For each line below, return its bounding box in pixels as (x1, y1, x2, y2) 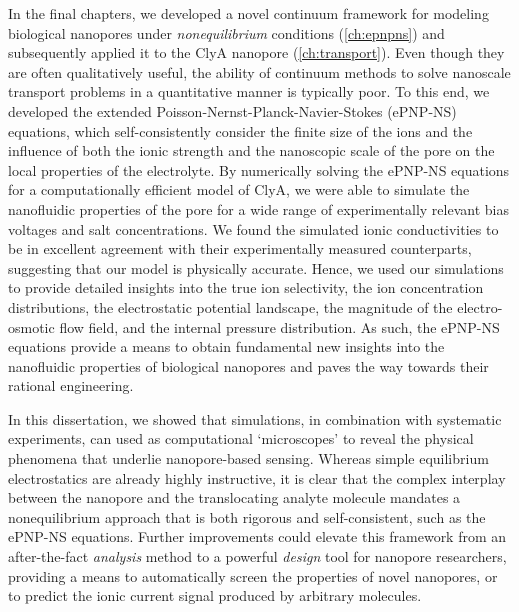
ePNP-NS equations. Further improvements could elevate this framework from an (8, 526, 507, 547)
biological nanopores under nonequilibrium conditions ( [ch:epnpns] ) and (8, 22, 445, 43)
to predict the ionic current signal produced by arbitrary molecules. (8, 585, 422, 606)
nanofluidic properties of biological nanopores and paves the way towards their (8, 355, 489, 376)
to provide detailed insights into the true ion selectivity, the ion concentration (8, 277, 484, 298)
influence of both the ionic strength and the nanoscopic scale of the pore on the (8, 140, 495, 161)
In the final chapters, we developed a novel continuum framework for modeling (8, 3, 489, 23)
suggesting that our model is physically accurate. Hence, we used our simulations (8, 257, 504, 278)
